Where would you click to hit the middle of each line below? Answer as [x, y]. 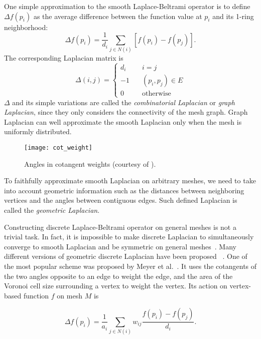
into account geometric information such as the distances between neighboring [124, 190]
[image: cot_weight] [58, 148]
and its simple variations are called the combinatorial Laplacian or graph [123, 102]
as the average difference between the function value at [118, 16]
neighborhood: [26, 27]
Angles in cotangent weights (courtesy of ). [90, 163]
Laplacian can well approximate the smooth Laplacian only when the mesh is [123, 121]
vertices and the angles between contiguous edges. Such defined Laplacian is [121, 200]
